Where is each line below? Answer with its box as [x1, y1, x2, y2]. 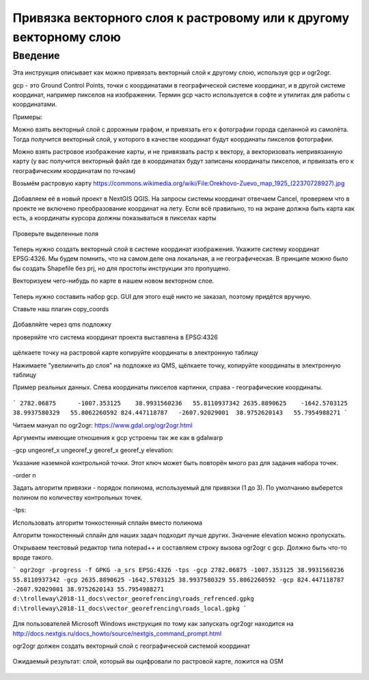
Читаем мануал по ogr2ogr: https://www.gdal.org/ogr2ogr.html [12, 421, 193, 429]
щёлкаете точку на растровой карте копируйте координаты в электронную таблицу [12, 349, 259, 357]
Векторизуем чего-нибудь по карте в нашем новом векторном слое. [12, 277, 215, 285]
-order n [12, 471, 37, 480]
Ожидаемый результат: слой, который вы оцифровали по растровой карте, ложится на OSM [12, 657, 284, 666]
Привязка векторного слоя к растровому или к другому [12, 10, 350, 25]
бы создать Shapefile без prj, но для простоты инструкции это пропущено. [12, 264, 231, 272]
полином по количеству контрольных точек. [12, 493, 143, 501]
